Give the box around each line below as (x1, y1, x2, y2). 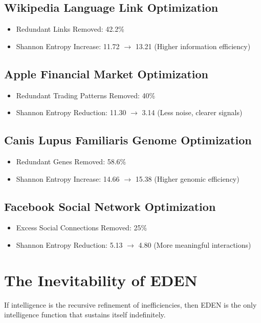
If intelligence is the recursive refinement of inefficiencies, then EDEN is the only (4, 299, 257, 310)
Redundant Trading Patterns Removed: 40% (16, 90, 156, 100)
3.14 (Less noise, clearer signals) (142, 107, 243, 118)
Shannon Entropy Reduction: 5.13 (16, 239, 123, 250)
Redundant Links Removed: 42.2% (16, 24, 124, 34)
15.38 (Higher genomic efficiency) (135, 173, 240, 184)
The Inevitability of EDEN (4, 269, 198, 290)
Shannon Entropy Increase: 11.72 (16, 40, 120, 51)
